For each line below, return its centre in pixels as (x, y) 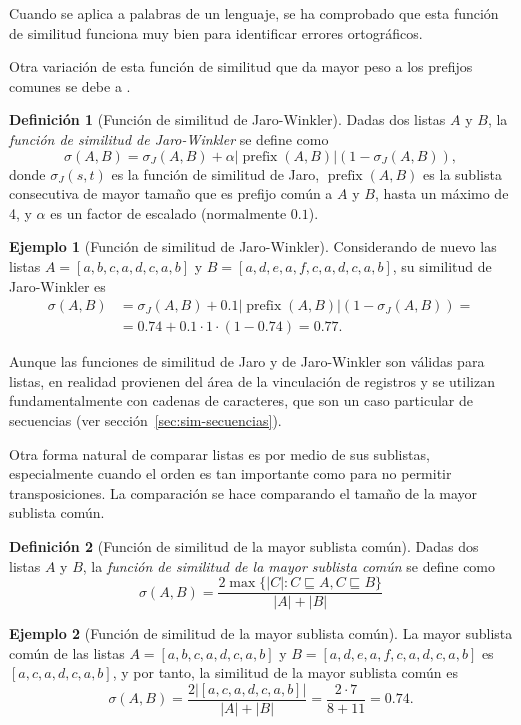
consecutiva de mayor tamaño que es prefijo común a (171, 193)
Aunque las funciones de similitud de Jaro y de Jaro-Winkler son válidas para (247, 361)
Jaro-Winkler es (57, 285)
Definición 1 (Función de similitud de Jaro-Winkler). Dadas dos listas (227, 119)
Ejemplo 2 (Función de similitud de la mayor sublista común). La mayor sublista (261, 633)
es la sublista (462, 173)
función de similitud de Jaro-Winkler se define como (169, 138)
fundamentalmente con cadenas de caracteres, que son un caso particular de (241, 400)
